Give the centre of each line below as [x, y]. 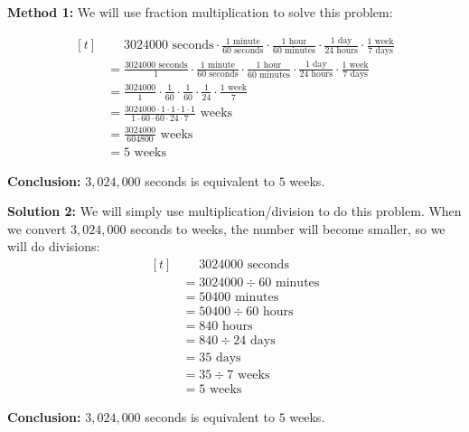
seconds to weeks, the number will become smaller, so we [288, 228]
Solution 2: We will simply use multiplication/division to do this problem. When [234, 211]
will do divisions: [54, 246]
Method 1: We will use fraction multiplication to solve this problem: [200, 12]
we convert [37, 228]
